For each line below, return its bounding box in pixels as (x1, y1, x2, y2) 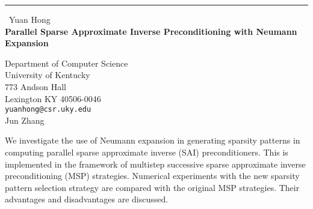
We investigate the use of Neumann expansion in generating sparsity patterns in (5, 134, 300, 147)
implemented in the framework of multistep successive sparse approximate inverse (5, 157, 306, 170)
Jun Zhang (5, 114, 45, 126)
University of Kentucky (5, 68, 90, 81)
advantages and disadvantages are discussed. (5, 193, 169, 205)
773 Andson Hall (5, 80, 66, 92)
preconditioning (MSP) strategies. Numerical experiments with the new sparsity (5, 169, 300, 182)
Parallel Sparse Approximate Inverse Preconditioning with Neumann (5, 25, 297, 37)
